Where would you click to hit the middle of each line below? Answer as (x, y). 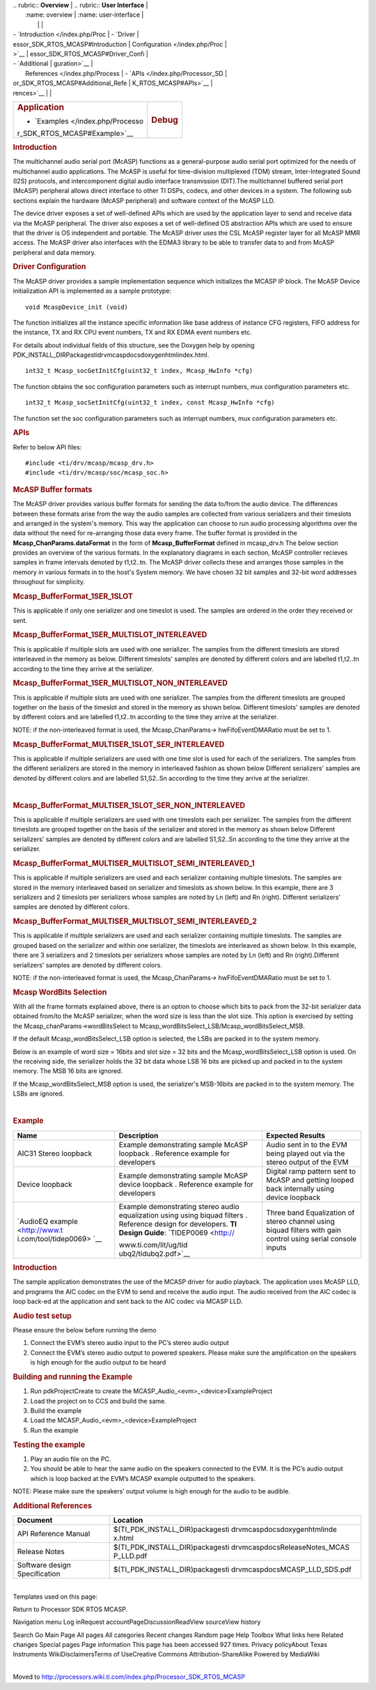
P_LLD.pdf (130, 1556)
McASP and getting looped (310, 1180)
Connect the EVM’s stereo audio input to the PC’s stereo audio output (130, 1343)
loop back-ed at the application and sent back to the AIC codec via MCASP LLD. (128, 1301)
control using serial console (311, 1238)
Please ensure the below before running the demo (85, 1330)
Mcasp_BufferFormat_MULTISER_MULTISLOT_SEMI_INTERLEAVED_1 (134, 863)
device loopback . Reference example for (186, 1184)
